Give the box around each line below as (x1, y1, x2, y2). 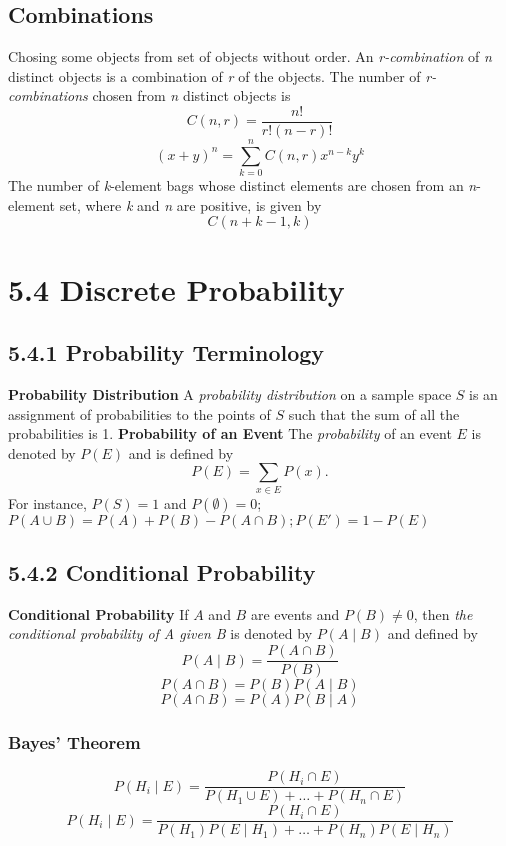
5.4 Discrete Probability (8, 268, 345, 309)
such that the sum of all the (288, 403, 460, 424)
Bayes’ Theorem (8, 730, 141, 755)
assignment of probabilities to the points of (8, 403, 271, 424)
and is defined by (128, 442, 234, 463)
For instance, (8, 492, 87, 513)
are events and (250, 603, 340, 624)
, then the (413, 603, 473, 624)
